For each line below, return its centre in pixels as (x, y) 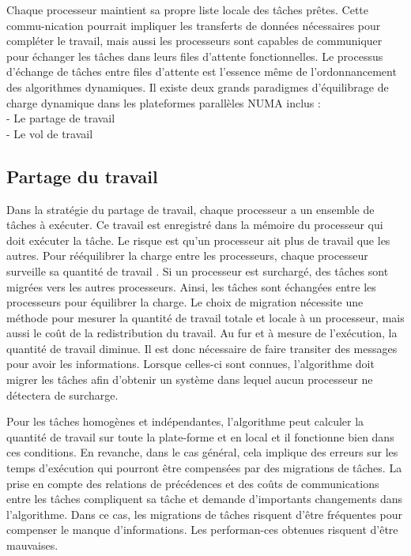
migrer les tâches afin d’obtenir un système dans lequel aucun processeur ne (190, 379)
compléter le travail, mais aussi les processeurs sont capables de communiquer (194, 41)
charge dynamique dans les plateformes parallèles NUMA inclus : (164, 102)
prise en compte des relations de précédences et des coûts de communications (193, 483)
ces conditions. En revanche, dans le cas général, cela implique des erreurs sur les (202, 452)
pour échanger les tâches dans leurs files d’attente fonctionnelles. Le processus (195, 56)
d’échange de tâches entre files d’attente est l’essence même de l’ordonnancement (202, 71)
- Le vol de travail (50, 133)
